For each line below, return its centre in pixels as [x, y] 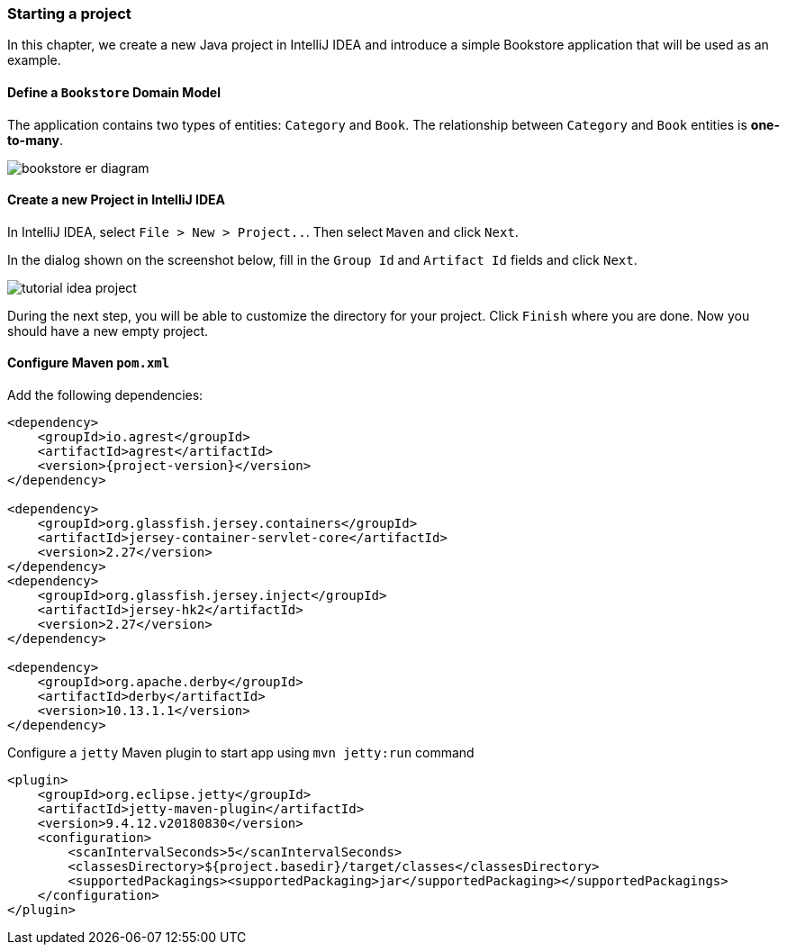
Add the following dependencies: [105, 395]
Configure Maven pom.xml [89, 363]
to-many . [35, 140]
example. [34, 60]
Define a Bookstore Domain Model [114, 92]
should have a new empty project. [108, 331]
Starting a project [69, 14]
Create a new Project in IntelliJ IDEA [116, 200]
